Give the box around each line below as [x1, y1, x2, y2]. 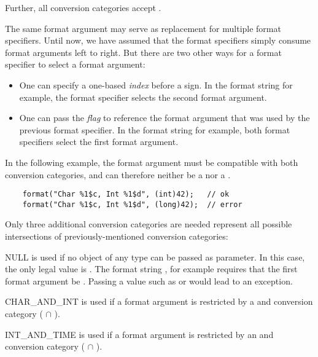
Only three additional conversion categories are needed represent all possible [5, 218, 292, 230]
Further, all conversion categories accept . [5, 1, 161, 14]
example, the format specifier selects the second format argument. [19, 90, 267, 103]
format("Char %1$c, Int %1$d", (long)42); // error [22, 200, 242, 209]
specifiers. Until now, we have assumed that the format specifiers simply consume [5, 34, 311, 47]
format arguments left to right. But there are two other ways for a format [5, 45, 282, 58]
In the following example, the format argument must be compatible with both [5, 155, 298, 168]
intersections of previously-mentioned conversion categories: [5, 230, 228, 243]
